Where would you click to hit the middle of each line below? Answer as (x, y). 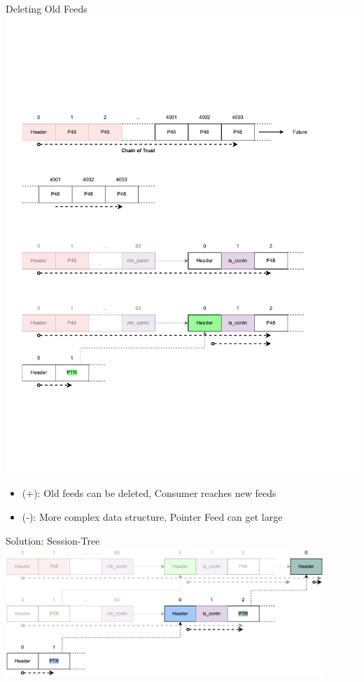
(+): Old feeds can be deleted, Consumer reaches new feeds (149, 493)
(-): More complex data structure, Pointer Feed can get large (152, 517)
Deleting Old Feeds (47, 8)
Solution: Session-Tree (53, 540)
